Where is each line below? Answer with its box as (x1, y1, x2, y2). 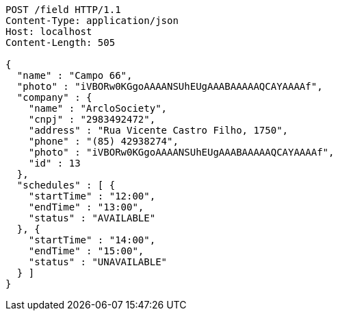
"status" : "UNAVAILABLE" (28, 256, 168, 267)
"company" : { (16, 92, 92, 103)
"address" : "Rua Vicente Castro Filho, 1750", (28, 125, 289, 136)
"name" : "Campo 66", (16, 70, 133, 81)
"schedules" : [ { (16, 180, 116, 191)
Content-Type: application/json (5, 15, 179, 26)
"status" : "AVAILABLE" (28, 212, 156, 223)
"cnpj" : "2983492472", (28, 114, 156, 125)
